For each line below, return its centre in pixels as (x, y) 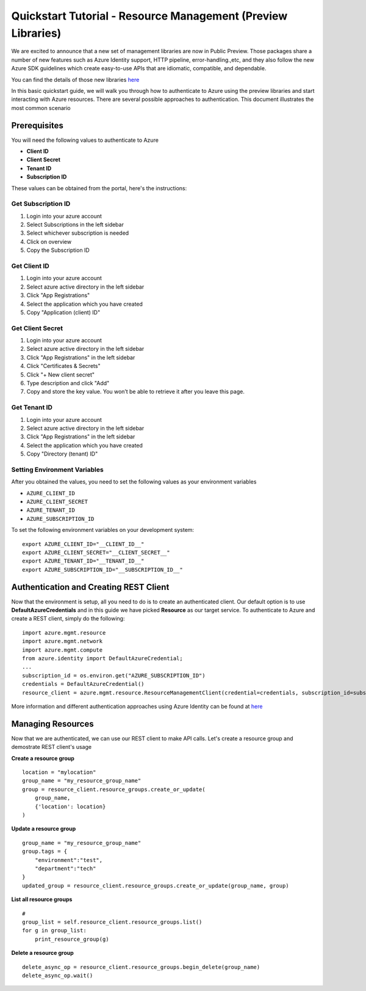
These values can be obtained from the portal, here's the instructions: (99, 188)
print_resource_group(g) (72, 939)
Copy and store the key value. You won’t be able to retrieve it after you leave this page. (136, 392)
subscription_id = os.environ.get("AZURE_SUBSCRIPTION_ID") (114, 675)
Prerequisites (37, 125)
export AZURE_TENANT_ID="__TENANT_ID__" (83, 561)
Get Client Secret (37, 328)
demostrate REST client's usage (51, 747)
